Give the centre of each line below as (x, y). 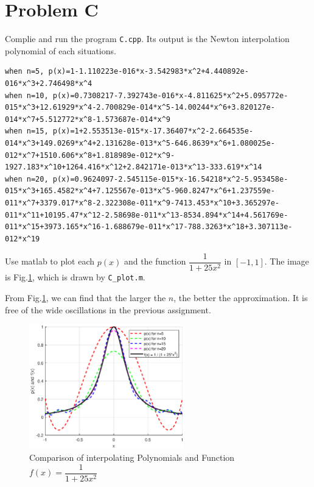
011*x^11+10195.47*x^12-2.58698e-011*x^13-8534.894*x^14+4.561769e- (147, 215)
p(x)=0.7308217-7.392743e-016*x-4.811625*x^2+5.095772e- (170, 95)
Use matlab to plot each (50, 261)
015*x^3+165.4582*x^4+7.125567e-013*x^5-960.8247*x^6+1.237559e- (140, 191)
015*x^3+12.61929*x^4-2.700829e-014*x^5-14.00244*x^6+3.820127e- (140, 108)
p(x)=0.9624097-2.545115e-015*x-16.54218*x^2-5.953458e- (170, 179)
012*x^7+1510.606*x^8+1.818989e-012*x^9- (90, 155)
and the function (155, 261)
